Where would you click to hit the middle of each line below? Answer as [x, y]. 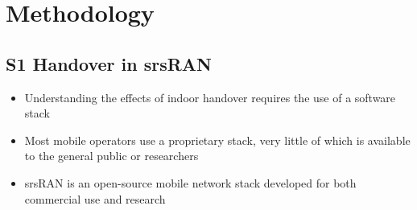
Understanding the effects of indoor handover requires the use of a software [210, 97]
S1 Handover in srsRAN [109, 63]
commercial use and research [95, 198]
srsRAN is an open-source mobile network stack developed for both [190, 182]
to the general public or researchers [111, 156]
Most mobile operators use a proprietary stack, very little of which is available [217, 140]
